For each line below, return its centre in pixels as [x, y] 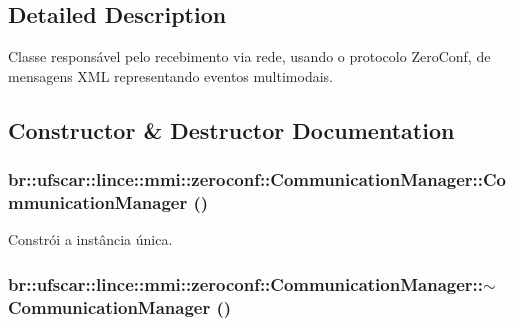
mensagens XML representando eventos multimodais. [170, 75]
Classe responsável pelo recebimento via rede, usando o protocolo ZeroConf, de [249, 56]
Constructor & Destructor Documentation [231, 129]
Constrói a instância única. [90, 239]
